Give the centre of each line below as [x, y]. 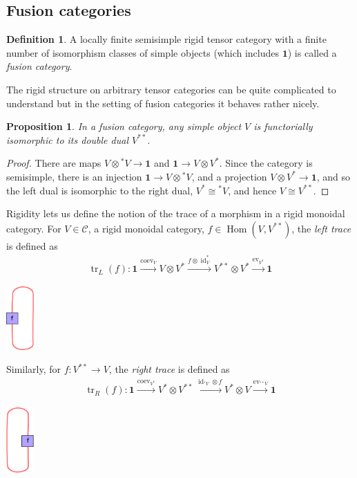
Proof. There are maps [54, 163]
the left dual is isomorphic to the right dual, [100, 190]
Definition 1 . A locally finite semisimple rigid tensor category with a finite [166, 39]
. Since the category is [266, 163]
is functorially [283, 126]
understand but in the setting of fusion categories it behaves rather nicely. [163, 103]
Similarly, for [34, 369]
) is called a [312, 52]
